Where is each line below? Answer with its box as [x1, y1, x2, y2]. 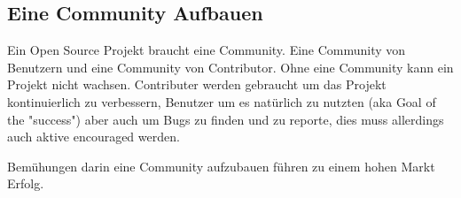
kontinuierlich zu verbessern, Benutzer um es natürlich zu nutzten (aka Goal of [7, 92, 436, 110]
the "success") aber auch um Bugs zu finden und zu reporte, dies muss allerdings [7, 110, 444, 128]
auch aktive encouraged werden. [7, 127, 180, 146]
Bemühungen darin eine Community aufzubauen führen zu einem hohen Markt [7, 156, 435, 175]
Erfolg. [7, 174, 44, 193]
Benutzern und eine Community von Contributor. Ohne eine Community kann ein [7, 57, 454, 76]
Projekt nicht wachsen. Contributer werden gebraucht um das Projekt [7, 75, 387, 94]
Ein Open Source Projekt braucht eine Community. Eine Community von [7, 41, 406, 59]
